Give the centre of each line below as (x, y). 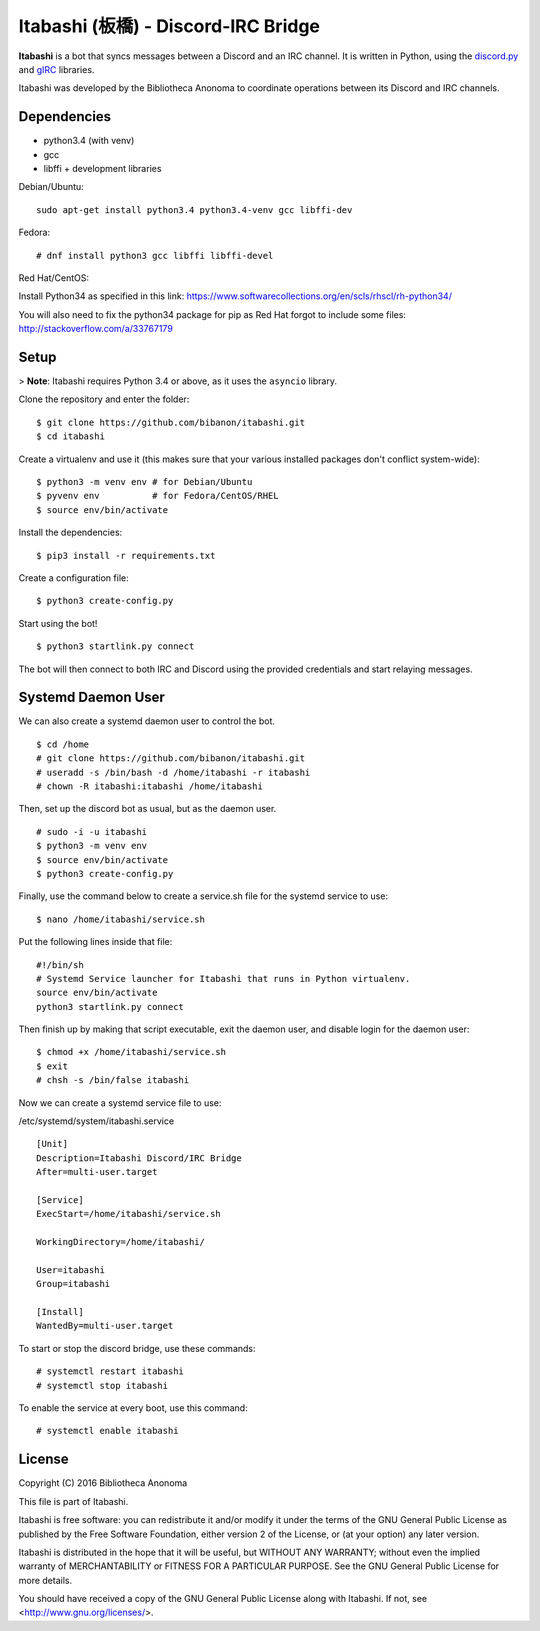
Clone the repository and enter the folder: (104, 399)
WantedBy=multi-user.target (105, 1326)
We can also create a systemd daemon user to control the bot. (146, 721)
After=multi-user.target (97, 1172)
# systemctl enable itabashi (107, 1431)
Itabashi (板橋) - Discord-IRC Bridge (169, 26)
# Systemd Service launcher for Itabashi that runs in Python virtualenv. (223, 978)
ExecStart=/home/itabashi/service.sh (129, 1214)
